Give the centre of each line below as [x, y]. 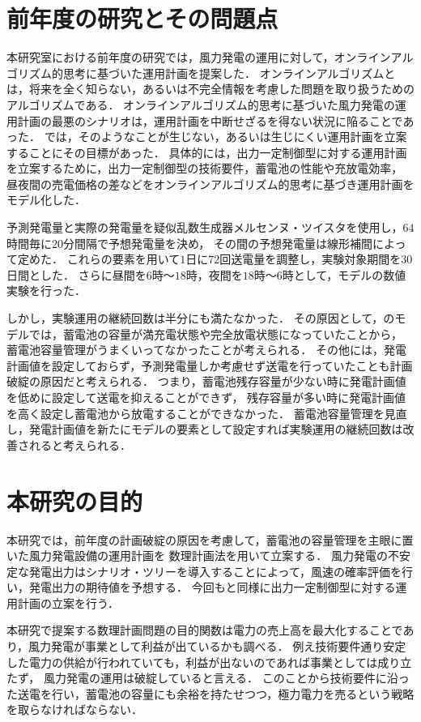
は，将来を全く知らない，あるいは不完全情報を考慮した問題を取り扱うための [210, 89]
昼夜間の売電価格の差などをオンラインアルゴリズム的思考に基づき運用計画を [210, 184]
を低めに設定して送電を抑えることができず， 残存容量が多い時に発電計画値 [206, 397]
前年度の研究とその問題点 [142, 18]
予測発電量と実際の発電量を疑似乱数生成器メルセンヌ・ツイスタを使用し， [205, 227]
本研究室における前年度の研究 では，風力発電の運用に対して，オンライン [199, 57]
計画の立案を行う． [68, 602]
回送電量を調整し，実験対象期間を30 [316, 259]
